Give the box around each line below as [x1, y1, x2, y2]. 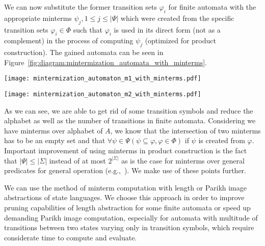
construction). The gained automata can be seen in [4, 47, 164, 58]
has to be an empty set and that [4, 135, 105, 146]
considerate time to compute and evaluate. [4, 232, 137, 242]
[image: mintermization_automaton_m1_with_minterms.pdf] [4, 75, 201, 83]
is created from [198, 135, 245, 146]
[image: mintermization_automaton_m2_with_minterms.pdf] [4, 91, 201, 98]
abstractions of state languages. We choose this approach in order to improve [4, 192, 245, 203]
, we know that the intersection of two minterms [110, 125, 261, 135]
